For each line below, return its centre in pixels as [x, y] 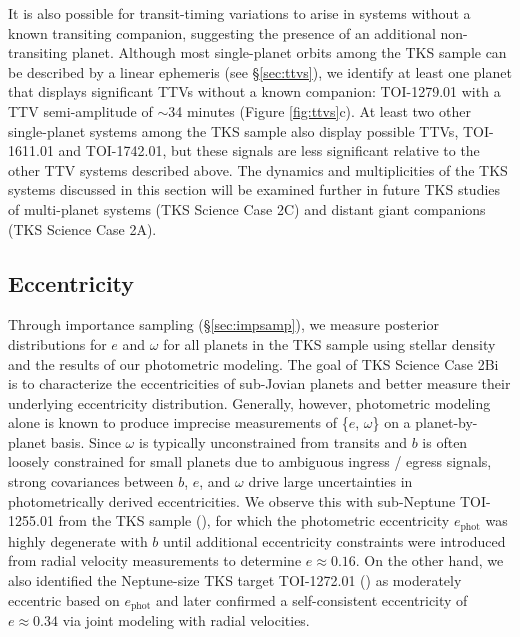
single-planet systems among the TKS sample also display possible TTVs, [233, 130]
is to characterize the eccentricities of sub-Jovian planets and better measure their [259, 383]
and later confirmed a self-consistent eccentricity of [311, 599]
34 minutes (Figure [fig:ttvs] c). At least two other [319, 110]
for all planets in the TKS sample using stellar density [329, 343]
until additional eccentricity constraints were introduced [334, 540]
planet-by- [446, 422]
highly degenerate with [78, 540]
